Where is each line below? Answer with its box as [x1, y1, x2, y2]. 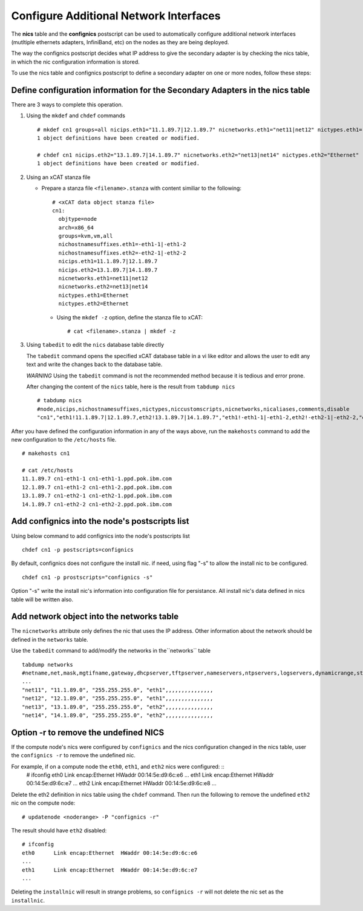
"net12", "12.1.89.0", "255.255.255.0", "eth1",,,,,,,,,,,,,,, [22, 695, 214, 702]
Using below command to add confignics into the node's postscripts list [11, 532, 190, 540]
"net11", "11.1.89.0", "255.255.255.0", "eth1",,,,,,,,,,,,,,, [22, 687, 214, 693]
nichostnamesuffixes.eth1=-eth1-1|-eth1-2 [58, 241, 187, 248]
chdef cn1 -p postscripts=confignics [22, 546, 134, 553]
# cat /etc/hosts [22, 467, 73, 474]
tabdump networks [22, 661, 73, 668]
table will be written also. [11, 596, 74, 603]
